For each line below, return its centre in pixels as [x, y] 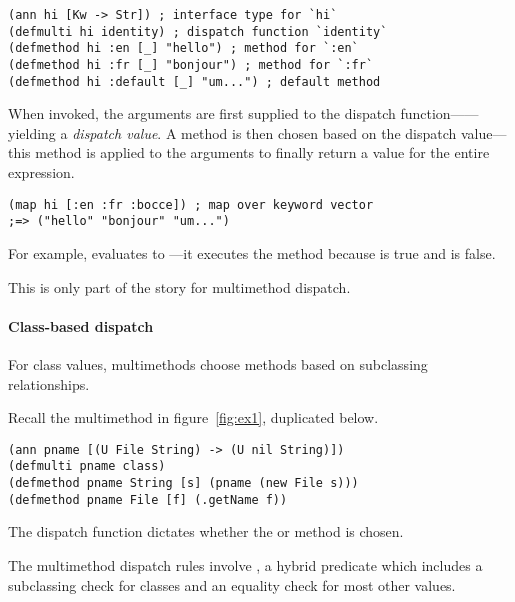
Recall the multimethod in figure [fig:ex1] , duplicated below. [193, 417]
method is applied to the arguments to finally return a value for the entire [262, 152]
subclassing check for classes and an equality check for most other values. [232, 584]
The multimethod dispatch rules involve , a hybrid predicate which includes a [245, 564]
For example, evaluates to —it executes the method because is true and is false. [252, 252]
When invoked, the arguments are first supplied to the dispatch [202, 113]
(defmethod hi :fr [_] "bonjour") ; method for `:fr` [191, 64]
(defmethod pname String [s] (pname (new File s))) [183, 483]
